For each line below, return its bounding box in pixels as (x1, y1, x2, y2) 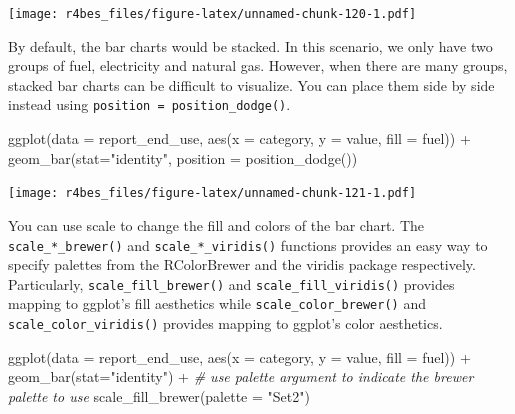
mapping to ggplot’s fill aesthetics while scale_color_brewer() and (8, 293, 426, 314)
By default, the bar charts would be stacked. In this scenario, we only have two (8, 35, 493, 56)
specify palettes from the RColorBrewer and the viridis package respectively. (8, 254, 476, 275)
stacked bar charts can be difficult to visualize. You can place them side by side (8, 74, 495, 95)
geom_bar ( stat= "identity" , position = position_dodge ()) (8, 147, 358, 168)
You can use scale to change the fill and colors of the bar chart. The (8, 214, 425, 235)
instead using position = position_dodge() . (8, 94, 291, 115)
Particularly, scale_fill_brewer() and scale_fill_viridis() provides (8, 273, 455, 294)
